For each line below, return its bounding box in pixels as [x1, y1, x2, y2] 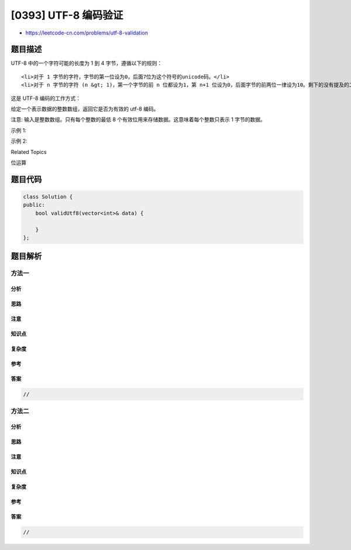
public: [23, 202, 45, 208]
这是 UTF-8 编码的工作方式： [11, 94, 81, 102]
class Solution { [23, 193, 73, 200]
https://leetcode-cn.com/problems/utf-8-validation [25, 29, 149, 36]
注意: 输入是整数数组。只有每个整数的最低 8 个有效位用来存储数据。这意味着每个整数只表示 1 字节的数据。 [11, 116, 266, 123]
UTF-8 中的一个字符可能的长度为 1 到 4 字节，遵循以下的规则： [11, 60, 163, 67]
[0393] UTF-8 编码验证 [11, 9, 123, 22]
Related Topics [11, 148, 47, 155]
